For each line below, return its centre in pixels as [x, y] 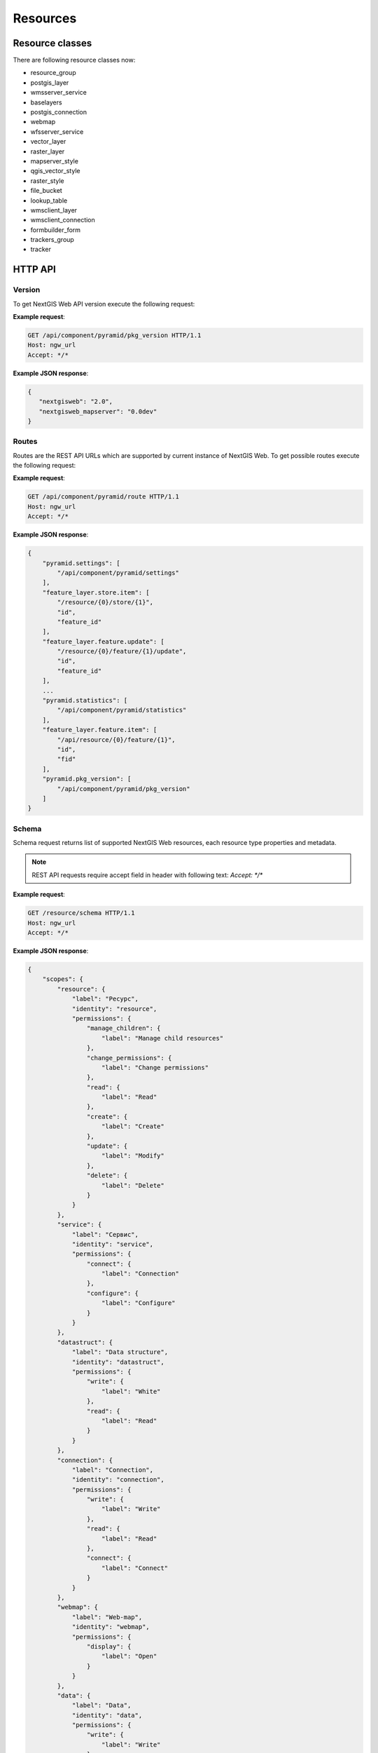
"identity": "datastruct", [118, 1362]
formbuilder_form [55, 230]
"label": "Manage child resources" [163, 1038]
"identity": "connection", [118, 1480]
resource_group [53, 73]
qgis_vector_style [55, 171]
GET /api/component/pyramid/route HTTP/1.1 [104, 497]
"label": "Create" [133, 1126]
